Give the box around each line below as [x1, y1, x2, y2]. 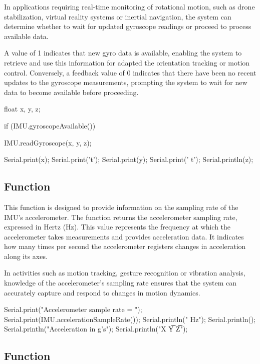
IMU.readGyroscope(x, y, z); [4, 137, 92, 147]
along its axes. [4, 250, 48, 261]
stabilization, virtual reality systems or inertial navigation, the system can [4, 11, 231, 21]
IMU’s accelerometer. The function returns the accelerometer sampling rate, [4, 211, 237, 222]
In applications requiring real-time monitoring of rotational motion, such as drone [4, 1, 255, 11]
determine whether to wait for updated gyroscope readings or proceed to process [4, 21, 251, 31]
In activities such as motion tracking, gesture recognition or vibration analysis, [4, 267, 245, 278]
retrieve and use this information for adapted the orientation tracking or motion [4, 57, 250, 67]
